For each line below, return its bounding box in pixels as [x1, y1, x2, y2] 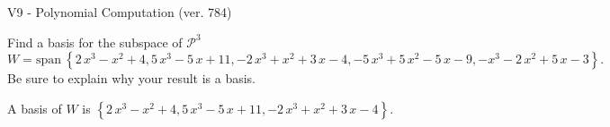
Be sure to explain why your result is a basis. [7, 69, 256, 88]
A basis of [7, 98, 62, 117]
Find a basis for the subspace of [7, 32, 183, 51]
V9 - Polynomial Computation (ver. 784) [7, 3, 232, 21]
